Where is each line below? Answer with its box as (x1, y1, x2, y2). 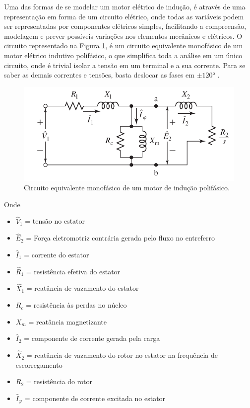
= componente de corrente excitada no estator (24, 393, 166, 403)
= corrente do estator (24, 249, 89, 259)
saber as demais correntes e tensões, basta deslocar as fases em (4, 70, 194, 80)
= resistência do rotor (26, 376, 93, 387)
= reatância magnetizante (28, 316, 107, 326)
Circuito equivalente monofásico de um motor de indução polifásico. (24, 182, 230, 193)
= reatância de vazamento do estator (26, 283, 139, 293)
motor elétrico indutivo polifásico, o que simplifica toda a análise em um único (4, 50, 243, 60)
